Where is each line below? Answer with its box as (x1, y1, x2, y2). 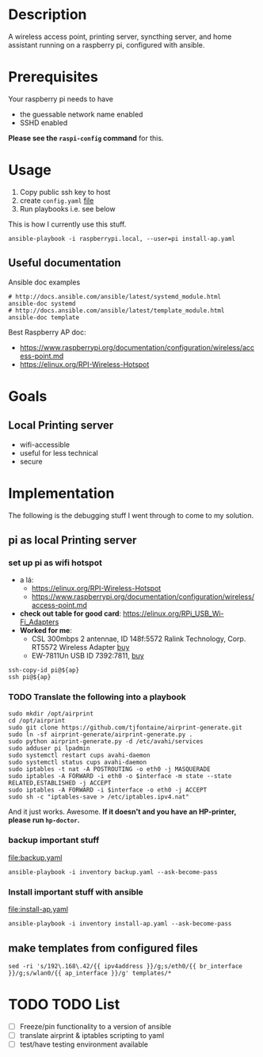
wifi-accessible (19, 440, 70, 449)
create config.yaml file (19, 196, 94, 205)
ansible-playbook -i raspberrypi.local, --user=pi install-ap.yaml (8, 235, 236, 242)
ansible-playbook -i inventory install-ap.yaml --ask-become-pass (8, 920, 232, 928)
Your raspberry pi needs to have (8, 93, 113, 104)
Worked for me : (19, 626, 73, 635)
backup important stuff (8, 834, 100, 845)
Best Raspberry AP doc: (8, 327, 87, 337)
